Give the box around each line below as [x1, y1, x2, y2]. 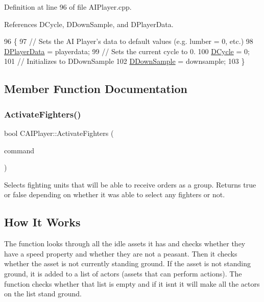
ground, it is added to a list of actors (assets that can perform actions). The [4, 268, 242, 278]
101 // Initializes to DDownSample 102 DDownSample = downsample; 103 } [4, 56, 245, 66]
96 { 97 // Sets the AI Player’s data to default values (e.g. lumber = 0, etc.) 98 [4, 36, 253, 47]
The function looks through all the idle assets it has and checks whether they [4, 238, 246, 249]
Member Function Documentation [4, 81, 188, 97]
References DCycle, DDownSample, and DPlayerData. [4, 18, 174, 29]
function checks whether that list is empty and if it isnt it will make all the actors [4, 278, 260, 289]
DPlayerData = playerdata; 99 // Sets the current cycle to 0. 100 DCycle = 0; [4, 45, 250, 56]
